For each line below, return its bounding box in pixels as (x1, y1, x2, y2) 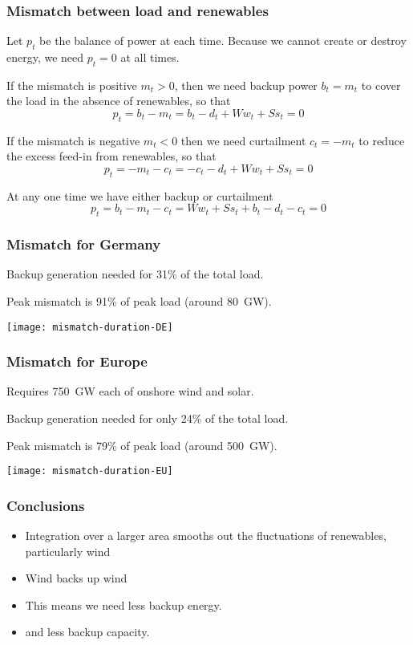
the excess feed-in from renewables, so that (6, 148, 217, 164)
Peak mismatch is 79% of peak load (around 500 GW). (6, 436, 277, 453)
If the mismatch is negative (6, 132, 140, 148)
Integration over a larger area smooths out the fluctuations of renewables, (25, 527, 387, 544)
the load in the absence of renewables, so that (6, 92, 231, 109)
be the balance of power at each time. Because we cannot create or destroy (39, 32, 407, 49)
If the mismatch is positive (6, 76, 137, 93)
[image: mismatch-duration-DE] (6, 321, 173, 333)
